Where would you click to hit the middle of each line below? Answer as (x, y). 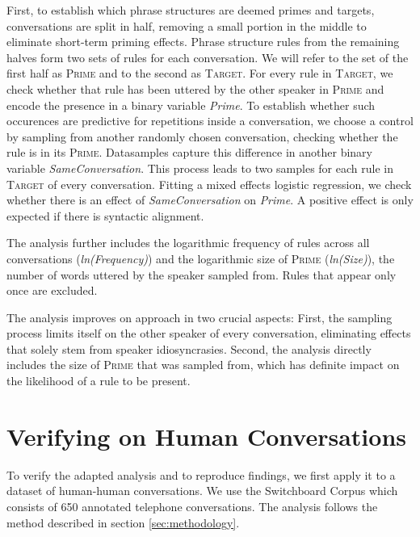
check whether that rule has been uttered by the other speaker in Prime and (195, 88)
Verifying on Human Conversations (206, 436)
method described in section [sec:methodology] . (123, 522)
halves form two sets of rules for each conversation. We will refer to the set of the (208, 57)
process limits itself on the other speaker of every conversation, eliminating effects (209, 333)
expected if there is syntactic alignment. (105, 215)
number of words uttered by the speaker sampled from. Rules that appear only (202, 274)
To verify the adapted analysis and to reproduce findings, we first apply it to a (201, 474)
